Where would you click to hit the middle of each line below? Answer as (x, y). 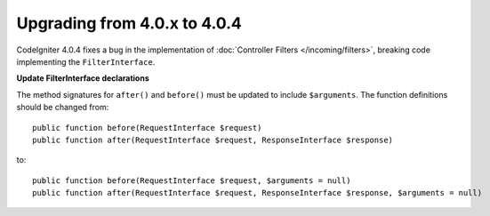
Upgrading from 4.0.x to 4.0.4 (129, 23)
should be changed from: (63, 108)
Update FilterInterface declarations (83, 78)
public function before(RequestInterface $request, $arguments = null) (192, 180)
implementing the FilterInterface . (86, 61)
